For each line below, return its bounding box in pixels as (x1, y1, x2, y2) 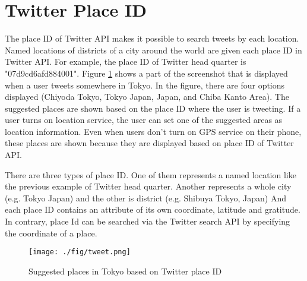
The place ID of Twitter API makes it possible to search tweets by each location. (5, 32, 299, 45)
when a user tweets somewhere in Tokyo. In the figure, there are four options (5, 78, 285, 91)
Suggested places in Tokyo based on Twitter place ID (29, 264, 222, 277)
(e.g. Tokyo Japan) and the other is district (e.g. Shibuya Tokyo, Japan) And (5, 191, 286, 204)
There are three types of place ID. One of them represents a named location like (5, 168, 296, 181)
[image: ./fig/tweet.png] (29, 248, 131, 257)
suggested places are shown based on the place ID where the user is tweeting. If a (5, 102, 301, 114)
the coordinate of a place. (5, 226, 97, 239)
